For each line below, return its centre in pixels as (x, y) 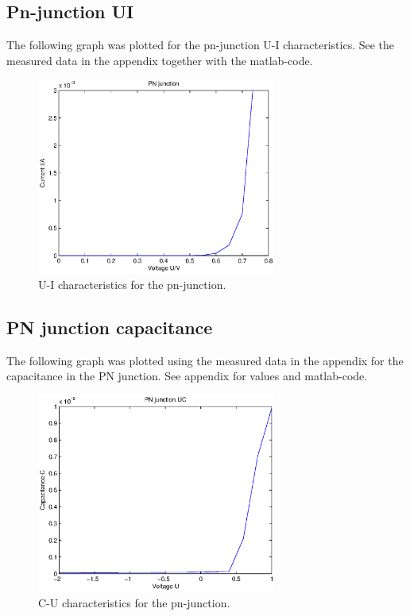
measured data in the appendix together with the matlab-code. (160, 60)
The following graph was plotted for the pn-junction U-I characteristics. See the (201, 45)
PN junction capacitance (110, 327)
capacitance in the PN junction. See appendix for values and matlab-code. (187, 376)
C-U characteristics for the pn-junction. (134, 602)
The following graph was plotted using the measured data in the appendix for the (205, 360)
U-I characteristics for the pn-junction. (132, 284)
